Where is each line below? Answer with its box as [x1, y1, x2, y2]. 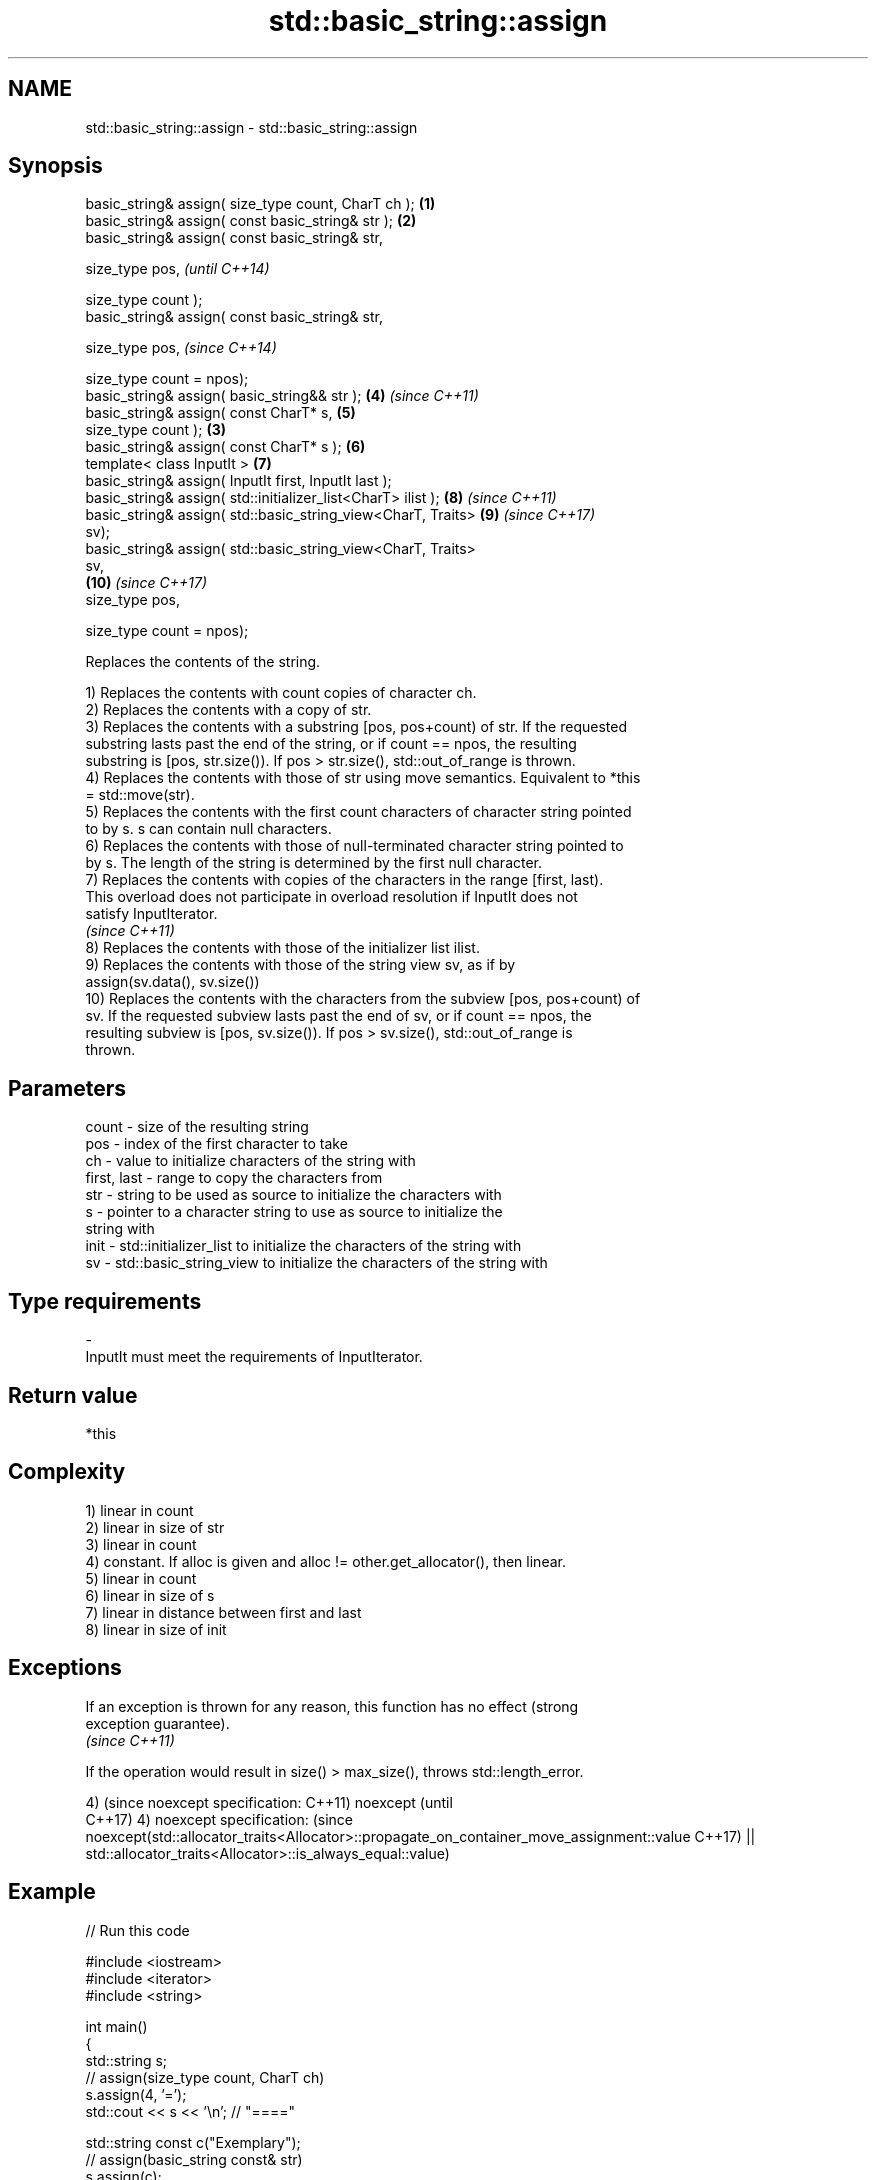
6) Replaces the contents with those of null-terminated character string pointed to [85, 837, 624, 855]
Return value [8, 1382, 138, 1408]
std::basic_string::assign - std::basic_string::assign [85, 118, 418, 136]
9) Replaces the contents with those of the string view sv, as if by [85, 956, 516, 974]
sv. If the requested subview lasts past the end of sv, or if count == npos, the [85, 1007, 592, 1025]
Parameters [8, 1075, 126, 1101]
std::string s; [85, 2051, 168, 2069]
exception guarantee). [85, 1714, 230, 1732]
